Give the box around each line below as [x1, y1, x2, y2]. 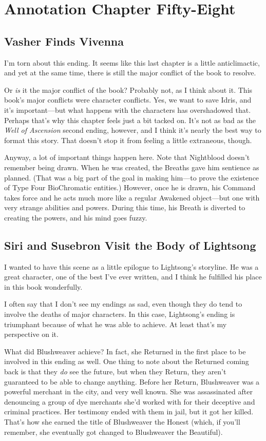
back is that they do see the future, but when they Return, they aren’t [4, 366, 226, 377]
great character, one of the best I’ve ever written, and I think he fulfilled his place [4, 271, 262, 282]
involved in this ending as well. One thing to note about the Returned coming [4, 356, 249, 367]
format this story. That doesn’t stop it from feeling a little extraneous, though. [4, 134, 252, 145]
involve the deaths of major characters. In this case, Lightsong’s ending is [4, 309, 235, 319]
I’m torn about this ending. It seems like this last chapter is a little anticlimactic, [4, 57, 260, 68]
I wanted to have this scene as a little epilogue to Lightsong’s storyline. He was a [4, 261, 259, 272]
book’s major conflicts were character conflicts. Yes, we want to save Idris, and [4, 94, 252, 105]
